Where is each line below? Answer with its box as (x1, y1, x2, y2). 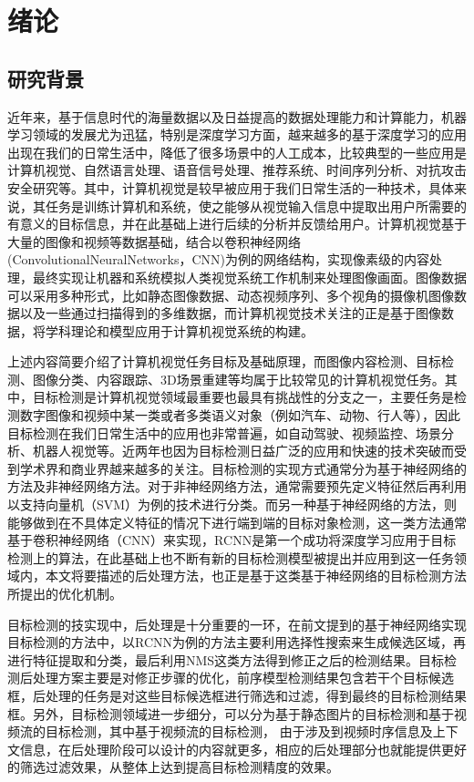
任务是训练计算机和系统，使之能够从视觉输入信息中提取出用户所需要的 (45, 196, 467, 215)
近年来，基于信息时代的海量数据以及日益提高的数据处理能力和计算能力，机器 (7, 107, 467, 126)
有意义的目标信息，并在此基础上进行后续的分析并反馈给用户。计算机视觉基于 (7, 214, 467, 233)
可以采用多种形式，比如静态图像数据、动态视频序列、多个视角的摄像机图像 (7, 285, 454, 304)
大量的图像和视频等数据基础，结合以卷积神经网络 (7, 232, 301, 251)
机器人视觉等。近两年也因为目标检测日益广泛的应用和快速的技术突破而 (32, 441, 454, 460)
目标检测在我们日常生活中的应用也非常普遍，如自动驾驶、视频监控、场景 (7, 423, 441, 442)
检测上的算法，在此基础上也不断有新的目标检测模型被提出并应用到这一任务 (7, 548, 454, 567)
